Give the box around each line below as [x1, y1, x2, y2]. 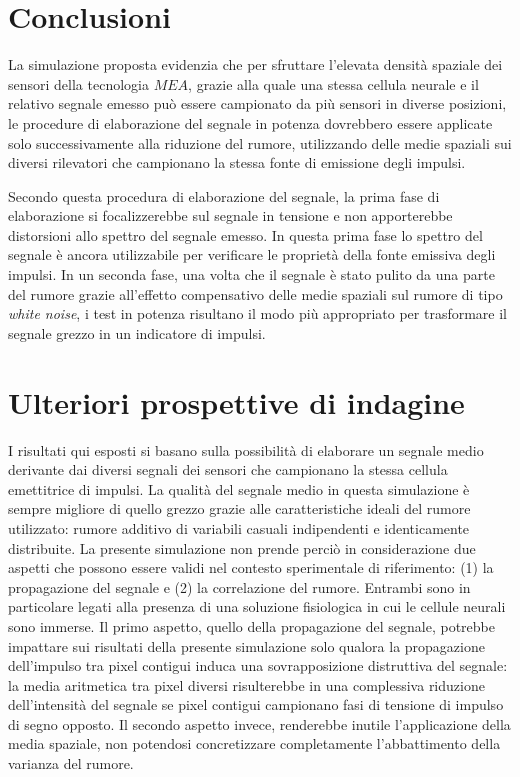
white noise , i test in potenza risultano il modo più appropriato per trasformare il [8, 303, 508, 324]
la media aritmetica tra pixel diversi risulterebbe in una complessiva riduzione [8, 674, 485, 695]
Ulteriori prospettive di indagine [8, 381, 465, 422]
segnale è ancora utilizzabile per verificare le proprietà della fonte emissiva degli [8, 244, 496, 265]
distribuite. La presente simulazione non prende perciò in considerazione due [8, 537, 476, 558]
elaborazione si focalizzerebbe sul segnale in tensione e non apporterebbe [8, 205, 453, 226]
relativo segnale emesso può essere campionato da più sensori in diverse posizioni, [8, 93, 507, 114]
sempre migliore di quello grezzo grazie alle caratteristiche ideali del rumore [8, 498, 471, 519]
